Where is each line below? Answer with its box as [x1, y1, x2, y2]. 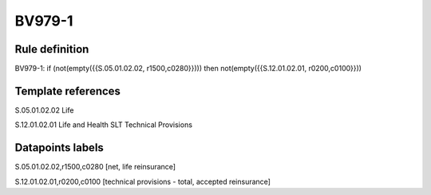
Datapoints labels [14, 141, 104, 155]
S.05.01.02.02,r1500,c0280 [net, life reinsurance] [14, 162, 176, 172]
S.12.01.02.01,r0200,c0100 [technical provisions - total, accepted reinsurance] [14, 177, 271, 186]
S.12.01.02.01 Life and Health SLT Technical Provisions [14, 120, 193, 129]
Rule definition [14, 42, 89, 56]
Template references [14, 84, 121, 97]
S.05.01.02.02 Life [14, 105, 74, 115]
